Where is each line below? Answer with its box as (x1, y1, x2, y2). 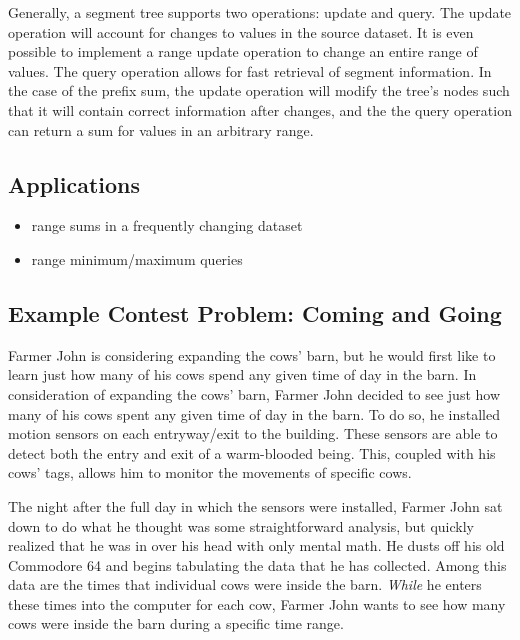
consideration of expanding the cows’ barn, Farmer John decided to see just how (8, 383, 501, 404)
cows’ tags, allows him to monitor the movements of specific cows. (8, 462, 412, 483)
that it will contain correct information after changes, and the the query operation (8, 99, 512, 120)
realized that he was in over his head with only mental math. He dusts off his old (8, 535, 505, 556)
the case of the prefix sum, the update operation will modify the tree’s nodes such (8, 80, 510, 101)
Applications (8, 168, 141, 199)
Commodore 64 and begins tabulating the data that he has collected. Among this (8, 554, 507, 575)
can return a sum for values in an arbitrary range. (8, 119, 314, 140)
